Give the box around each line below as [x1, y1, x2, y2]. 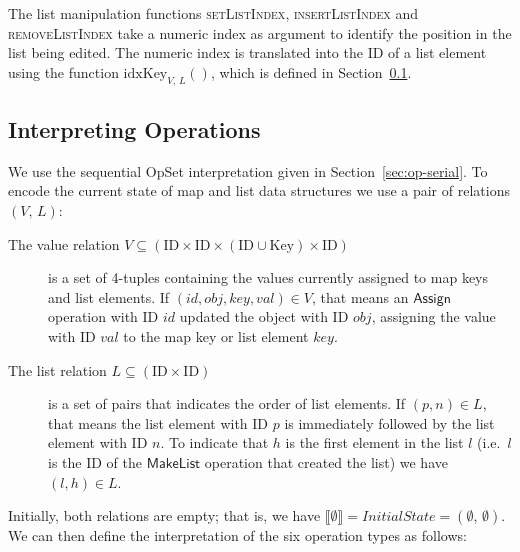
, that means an [312, 286, 409, 307]
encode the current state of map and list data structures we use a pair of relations [8, 180, 510, 201]
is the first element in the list [285, 432, 464, 453]
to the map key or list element [123, 325, 309, 346]
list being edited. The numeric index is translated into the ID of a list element [8, 42, 487, 63]
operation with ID [48, 306, 159, 327]
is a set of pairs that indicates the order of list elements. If [48, 393, 406, 414]
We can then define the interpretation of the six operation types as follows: [8, 525, 467, 546]
